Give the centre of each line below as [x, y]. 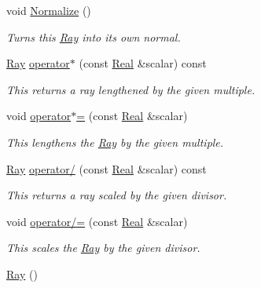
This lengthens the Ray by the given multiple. [115, 142]
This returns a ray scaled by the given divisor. [117, 195]
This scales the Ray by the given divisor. [103, 248]
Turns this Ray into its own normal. [94, 36]
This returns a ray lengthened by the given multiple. [131, 89]
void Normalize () [49, 10]
